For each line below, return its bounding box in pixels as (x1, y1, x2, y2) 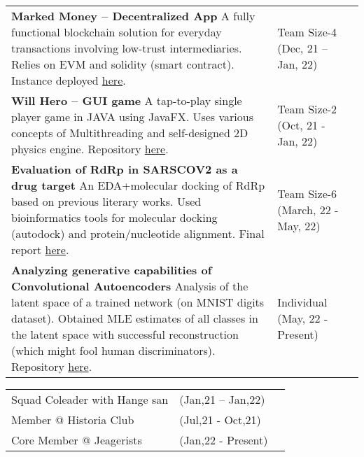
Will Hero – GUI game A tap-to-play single (11, 92, 242, 108)
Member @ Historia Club (11, 412, 134, 428)
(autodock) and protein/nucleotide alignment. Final (11, 225, 265, 241)
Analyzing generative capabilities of (11, 262, 212, 278)
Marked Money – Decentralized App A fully (11, 8, 255, 24)
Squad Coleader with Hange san (11, 391, 169, 407)
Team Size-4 (277, 24, 337, 40)
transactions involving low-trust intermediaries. (11, 40, 242, 56)
